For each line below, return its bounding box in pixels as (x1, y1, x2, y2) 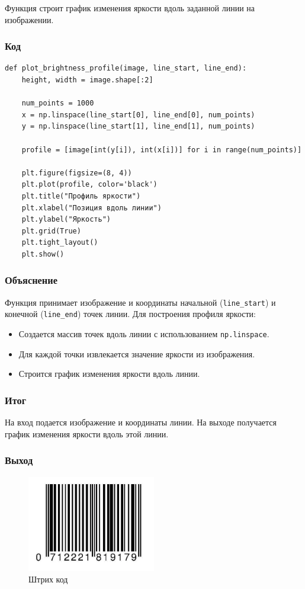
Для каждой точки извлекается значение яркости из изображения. (18, 347, 255, 360)
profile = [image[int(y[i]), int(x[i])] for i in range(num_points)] (21, 145, 302, 154)
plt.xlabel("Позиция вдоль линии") (21, 203, 162, 212)
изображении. (5, 13, 54, 25)
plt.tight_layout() (21, 238, 98, 247)
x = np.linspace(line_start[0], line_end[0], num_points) (21, 110, 255, 119)
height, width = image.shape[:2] (21, 76, 153, 84)
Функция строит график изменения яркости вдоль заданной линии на (5, 2, 255, 14)
